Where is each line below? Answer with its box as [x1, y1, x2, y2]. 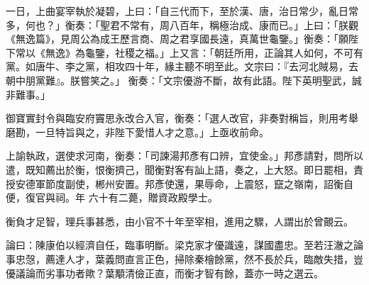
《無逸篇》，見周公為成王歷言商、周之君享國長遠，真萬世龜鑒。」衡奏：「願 [6, 31, 348, 46]
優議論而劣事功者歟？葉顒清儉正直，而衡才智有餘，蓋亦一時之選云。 [6, 265, 324, 280]
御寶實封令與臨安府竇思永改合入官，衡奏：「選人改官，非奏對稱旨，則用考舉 [6, 111, 358, 125]
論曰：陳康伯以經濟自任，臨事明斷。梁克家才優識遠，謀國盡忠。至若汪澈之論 [6, 238, 363, 252]
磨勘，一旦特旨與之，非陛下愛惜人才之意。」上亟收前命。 [6, 124, 269, 139]
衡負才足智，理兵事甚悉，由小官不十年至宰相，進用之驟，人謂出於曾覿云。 [6, 213, 353, 228]
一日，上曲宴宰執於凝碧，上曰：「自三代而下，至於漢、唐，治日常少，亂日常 [6, 4, 358, 18]
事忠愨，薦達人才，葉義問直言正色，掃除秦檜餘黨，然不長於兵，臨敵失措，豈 [6, 251, 363, 266]
